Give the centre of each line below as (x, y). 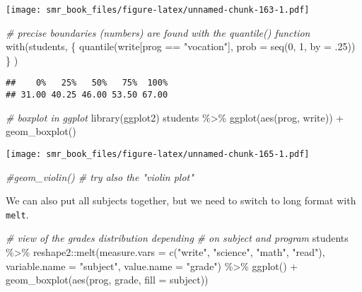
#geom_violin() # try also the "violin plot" (100, 176)
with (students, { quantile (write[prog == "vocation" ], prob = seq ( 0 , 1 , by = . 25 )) (181, 46)
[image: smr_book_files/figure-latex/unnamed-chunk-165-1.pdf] (158, 154)
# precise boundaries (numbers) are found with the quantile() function (158, 32)
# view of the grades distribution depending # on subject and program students (177, 238)
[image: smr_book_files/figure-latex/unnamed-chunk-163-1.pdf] (158, 10)
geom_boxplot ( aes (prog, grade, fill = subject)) (107, 280)
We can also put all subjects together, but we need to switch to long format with (181, 200)
